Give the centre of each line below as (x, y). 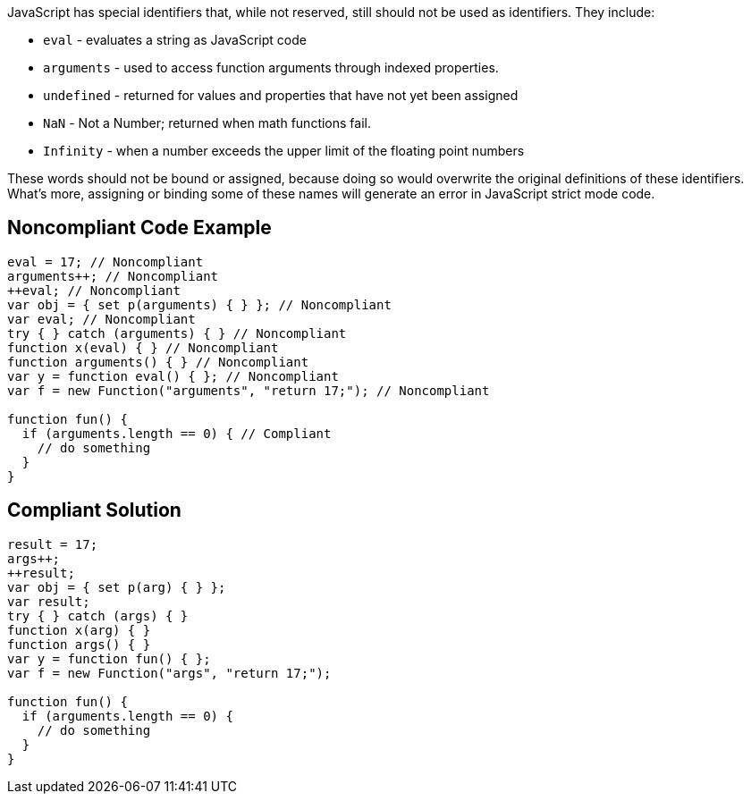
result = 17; (53, 544)
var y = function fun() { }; (109, 658)
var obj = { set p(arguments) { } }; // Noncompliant (199, 304)
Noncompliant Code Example (139, 228)
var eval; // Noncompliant (101, 319)
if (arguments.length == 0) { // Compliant (177, 433)
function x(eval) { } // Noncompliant (143, 347)
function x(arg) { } (79, 630)
